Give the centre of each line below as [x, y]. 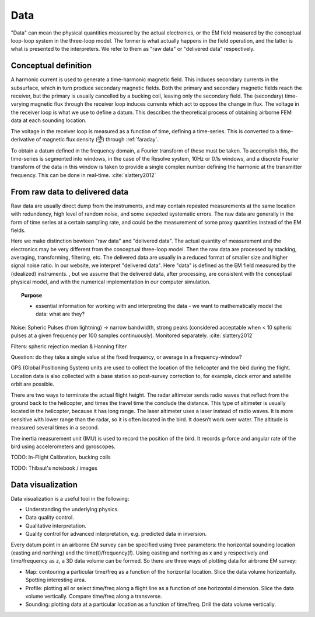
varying [20, 104]
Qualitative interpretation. [56, 525]
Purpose [32, 295]
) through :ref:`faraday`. [131, 139]
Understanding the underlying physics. [72, 509]
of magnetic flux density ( [67, 139]
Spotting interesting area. [56, 580]
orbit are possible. [33, 384]
